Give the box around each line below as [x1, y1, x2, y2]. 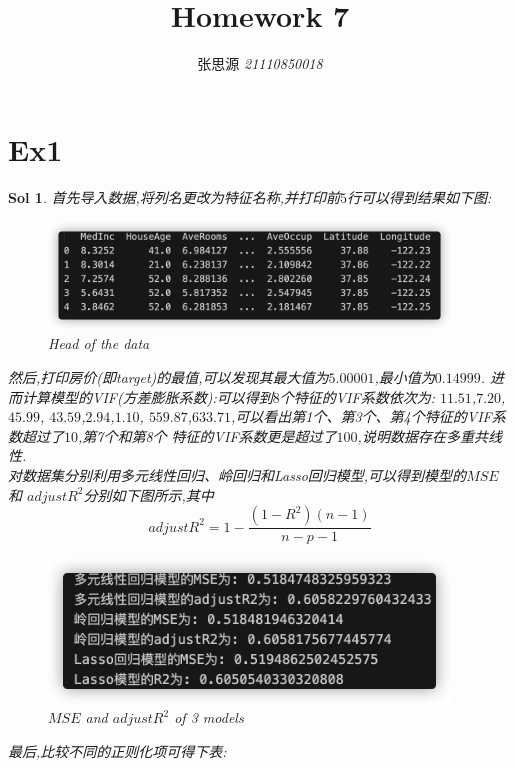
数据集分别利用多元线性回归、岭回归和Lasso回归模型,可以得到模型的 [21, 464, 467, 485]
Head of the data [48, 333, 150, 354]
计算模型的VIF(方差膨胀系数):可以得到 [21, 386, 273, 407]
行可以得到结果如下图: [347, 186, 492, 207]
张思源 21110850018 [197, 53, 323, 74]
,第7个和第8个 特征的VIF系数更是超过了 [78, 425, 337, 446]
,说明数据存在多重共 [357, 425, 488, 446]
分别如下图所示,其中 [83, 484, 214, 505]
